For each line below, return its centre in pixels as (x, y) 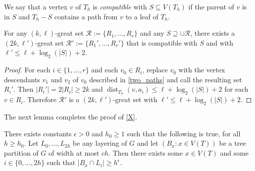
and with (220, 42)
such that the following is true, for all (184, 133)
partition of (21, 152)
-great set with (135, 99)
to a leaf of (142, 16)
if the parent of (211, 6)
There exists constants (38, 133)
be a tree (232, 143)
